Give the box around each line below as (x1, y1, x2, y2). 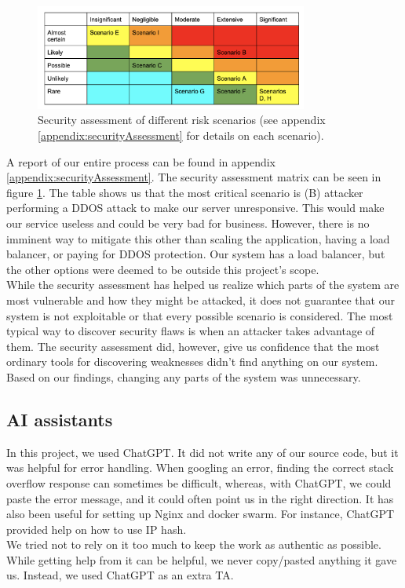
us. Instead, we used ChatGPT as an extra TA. (6, 567, 234, 583)
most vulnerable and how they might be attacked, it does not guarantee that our (6, 291, 395, 308)
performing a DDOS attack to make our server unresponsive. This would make (6, 199, 385, 216)
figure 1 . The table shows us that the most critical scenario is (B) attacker (6, 184, 363, 200)
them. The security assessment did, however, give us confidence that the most (6, 338, 380, 354)
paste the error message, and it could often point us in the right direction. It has (6, 490, 394, 506)
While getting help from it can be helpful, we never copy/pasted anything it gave (6, 551, 397, 568)
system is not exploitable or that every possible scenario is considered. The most (6, 307, 393, 323)
